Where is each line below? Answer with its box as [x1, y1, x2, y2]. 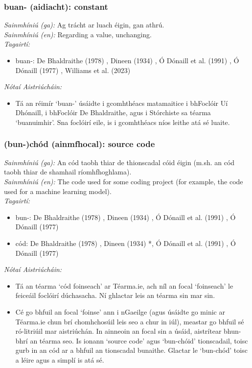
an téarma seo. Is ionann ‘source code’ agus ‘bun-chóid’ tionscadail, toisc [30, 335, 248, 345]
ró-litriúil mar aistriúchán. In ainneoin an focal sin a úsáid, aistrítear [15, 326, 222, 336]
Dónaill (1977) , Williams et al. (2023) [15, 65, 131, 75]
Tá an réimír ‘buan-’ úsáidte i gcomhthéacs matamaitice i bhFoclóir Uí [15, 98, 228, 108]
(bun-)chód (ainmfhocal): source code [4, 138, 155, 150]
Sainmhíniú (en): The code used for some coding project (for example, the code [4, 176, 243, 186]
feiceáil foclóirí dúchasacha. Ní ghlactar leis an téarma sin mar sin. [15, 290, 215, 300]
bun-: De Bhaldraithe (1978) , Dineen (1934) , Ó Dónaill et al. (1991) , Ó [15, 212, 236, 222]
